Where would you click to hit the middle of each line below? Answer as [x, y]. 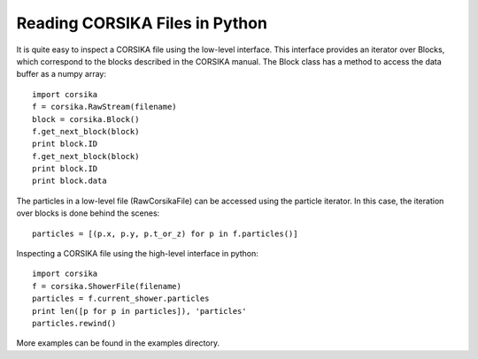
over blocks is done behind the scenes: [88, 213]
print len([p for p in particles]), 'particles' [139, 311]
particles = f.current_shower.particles [121, 299]
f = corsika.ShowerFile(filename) [107, 286]
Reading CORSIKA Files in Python [142, 23]
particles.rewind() [74, 323]
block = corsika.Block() [86, 119]
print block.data [69, 181]
